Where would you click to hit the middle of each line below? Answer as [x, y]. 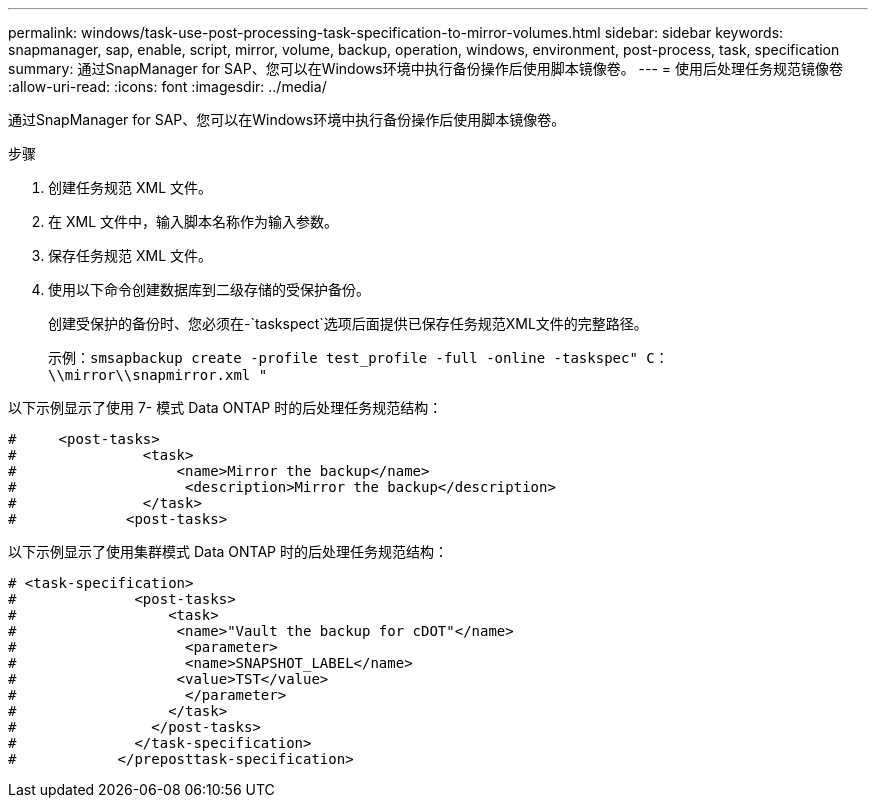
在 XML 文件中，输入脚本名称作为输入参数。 [193, 221]
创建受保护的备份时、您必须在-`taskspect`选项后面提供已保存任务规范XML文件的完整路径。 [348, 323]
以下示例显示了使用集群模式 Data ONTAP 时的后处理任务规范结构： [228, 551]
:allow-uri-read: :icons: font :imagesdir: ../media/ [167, 86]
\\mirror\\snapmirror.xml [149, 375]
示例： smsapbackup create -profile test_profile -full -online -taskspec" [343, 357]
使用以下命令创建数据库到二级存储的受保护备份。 [209, 289]
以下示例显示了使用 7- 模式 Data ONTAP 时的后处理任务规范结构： [225, 407]
